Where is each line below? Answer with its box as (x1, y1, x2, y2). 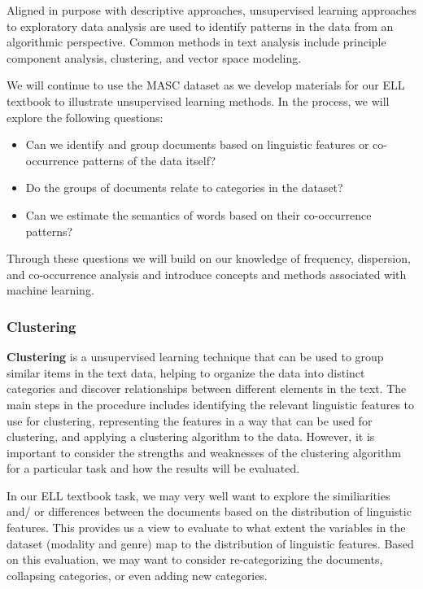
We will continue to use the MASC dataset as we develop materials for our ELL (7, 76, 405, 94)
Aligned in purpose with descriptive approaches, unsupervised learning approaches (7, 2, 416, 18)
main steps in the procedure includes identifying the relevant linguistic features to (7, 395, 415, 412)
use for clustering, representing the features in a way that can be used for (7, 412, 373, 429)
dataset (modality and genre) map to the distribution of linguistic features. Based (7, 534, 414, 552)
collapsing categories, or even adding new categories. (7, 566, 268, 583)
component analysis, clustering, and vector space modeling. (7, 49, 302, 66)
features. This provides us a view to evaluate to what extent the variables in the (7, 519, 406, 536)
